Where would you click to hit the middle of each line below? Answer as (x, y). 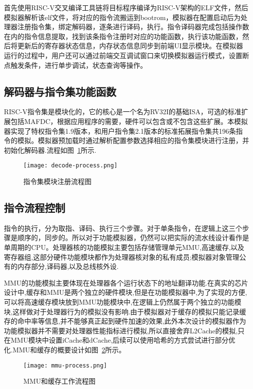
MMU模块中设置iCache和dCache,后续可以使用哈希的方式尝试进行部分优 (123, 340)
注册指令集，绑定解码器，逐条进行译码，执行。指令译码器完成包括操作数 (133, 27)
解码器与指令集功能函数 (60, 91)
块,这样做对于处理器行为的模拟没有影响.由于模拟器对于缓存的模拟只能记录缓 (125, 311)
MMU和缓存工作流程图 (60, 381)
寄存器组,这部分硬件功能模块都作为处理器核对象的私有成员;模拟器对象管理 (122, 256)
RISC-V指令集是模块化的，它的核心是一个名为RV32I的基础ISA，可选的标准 (123, 112)
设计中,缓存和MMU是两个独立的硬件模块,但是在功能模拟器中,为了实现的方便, (126, 292)
